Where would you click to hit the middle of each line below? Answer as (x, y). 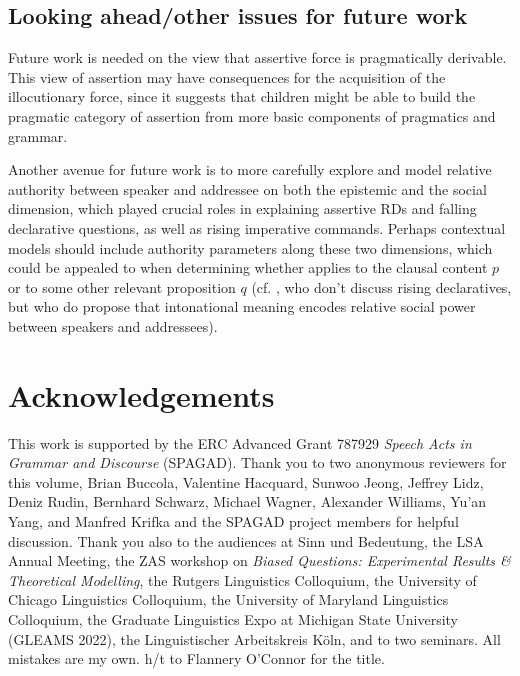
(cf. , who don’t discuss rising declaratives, (381, 286)
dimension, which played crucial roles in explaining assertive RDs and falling (242, 208)
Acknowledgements (141, 394)
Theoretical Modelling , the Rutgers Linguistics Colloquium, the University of (242, 579)
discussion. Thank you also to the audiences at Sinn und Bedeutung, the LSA (246, 540)
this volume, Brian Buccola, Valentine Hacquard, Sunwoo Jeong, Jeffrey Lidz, (246, 481)
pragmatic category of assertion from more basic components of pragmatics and (252, 115)
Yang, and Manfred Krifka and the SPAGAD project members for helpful (233, 521)
